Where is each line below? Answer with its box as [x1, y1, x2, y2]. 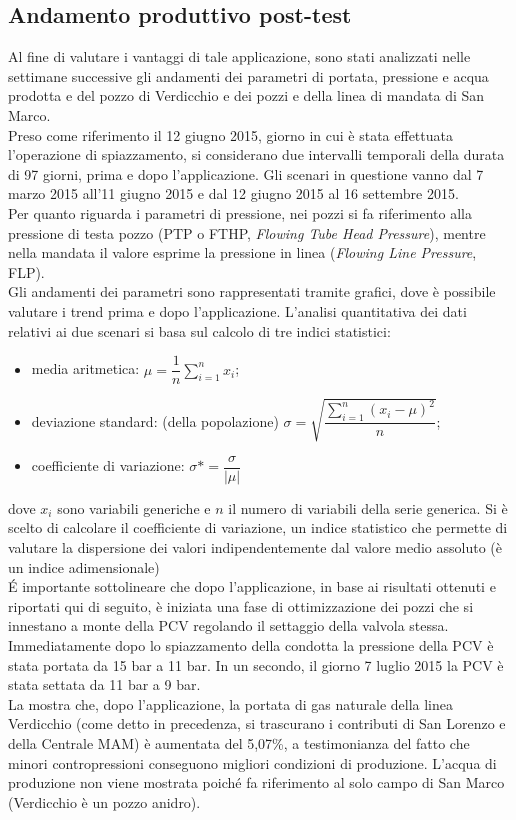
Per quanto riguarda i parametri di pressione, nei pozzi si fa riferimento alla [8, 202, 472, 223]
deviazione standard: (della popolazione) [31, 410, 279, 431]
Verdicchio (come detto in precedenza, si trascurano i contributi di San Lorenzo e [8, 713, 506, 734]
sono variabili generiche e [57, 497, 211, 518]
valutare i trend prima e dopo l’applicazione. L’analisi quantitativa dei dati [8, 300, 467, 321]
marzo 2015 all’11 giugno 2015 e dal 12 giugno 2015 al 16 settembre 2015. [8, 183, 459, 204]
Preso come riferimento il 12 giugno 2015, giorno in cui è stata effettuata [8, 124, 453, 145]
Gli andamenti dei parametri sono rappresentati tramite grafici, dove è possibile [8, 281, 496, 302]
